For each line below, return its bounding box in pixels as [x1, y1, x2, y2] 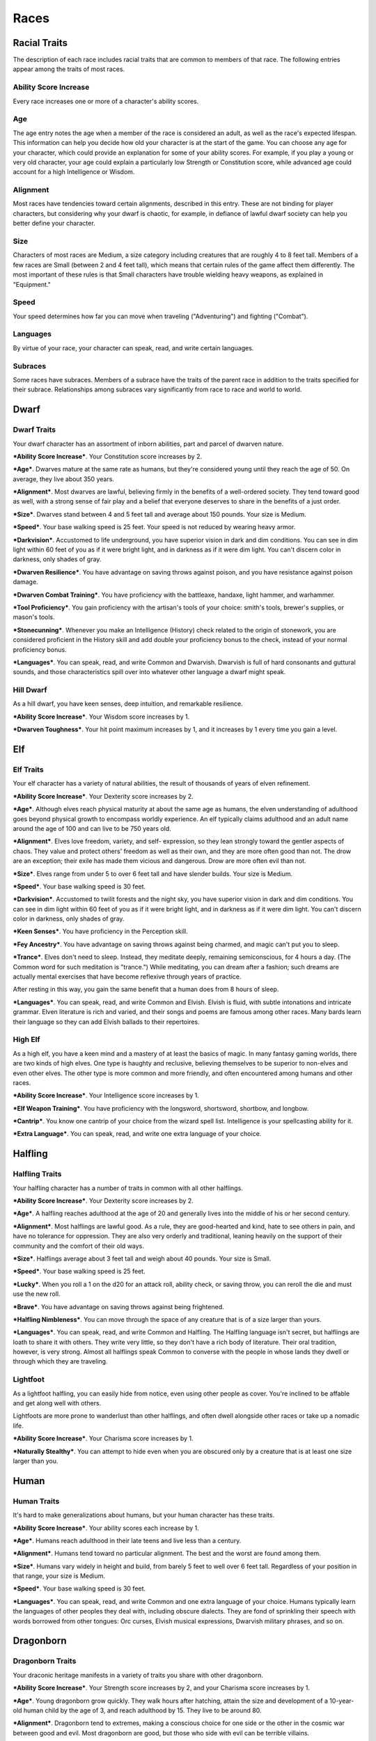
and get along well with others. [13, 1399, 102, 1407]
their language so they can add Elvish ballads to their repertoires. [13, 1017, 200, 1026]
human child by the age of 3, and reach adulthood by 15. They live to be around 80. [23, 1706, 262, 1715]
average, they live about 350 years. [13, 474, 115, 483]
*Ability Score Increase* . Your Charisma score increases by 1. [13, 1435, 194, 1443]
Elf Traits [13, 765, 45, 774]
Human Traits [13, 1496, 60, 1506]
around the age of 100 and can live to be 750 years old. [13, 824, 172, 832]
